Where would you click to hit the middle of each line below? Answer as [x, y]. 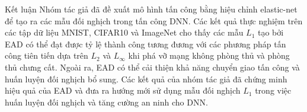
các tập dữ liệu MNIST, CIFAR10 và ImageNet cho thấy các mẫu [124, 32]
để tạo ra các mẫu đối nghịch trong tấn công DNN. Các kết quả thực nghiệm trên [154, 20]
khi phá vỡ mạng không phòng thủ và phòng [209, 55]
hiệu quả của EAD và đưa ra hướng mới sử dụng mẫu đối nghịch [123, 90]
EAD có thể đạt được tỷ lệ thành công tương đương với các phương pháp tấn [145, 44]
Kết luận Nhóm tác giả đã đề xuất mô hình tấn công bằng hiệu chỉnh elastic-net [151, 9]
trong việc [273, 90]
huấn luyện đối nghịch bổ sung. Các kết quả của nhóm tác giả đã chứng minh [146, 79]
